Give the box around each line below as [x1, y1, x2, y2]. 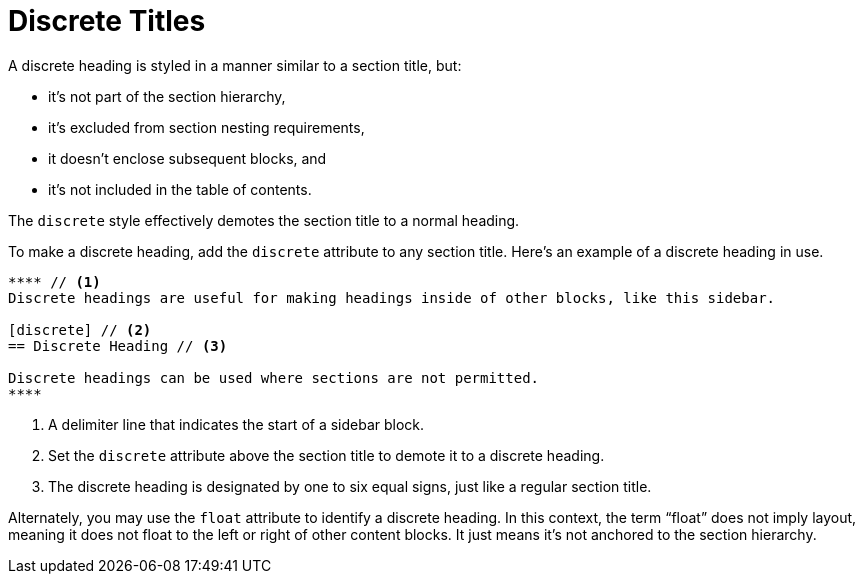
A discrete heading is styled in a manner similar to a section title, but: [8, 56, 462, 74]
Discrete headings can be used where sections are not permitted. [8, 369, 540, 386]
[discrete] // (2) [8, 321, 152, 338]
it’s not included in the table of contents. [48, 180, 312, 198]
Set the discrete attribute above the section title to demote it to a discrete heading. [48, 446, 605, 464]
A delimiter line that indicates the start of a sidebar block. [48, 415, 425, 433]
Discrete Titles [8, 4, 206, 38]
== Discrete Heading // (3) [8, 337, 228, 354]
